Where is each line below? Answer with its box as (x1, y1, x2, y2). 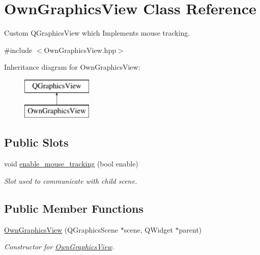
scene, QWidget (124, 224, 173, 235)
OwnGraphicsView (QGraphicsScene (4, 224, 119, 235)
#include (4, 44, 33, 55)
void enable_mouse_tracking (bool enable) (4, 158, 138, 169)
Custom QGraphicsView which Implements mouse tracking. (4, 27, 190, 38)
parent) (179, 224, 202, 235)
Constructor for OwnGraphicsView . (4, 241, 114, 252)
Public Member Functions (4, 200, 143, 216)
